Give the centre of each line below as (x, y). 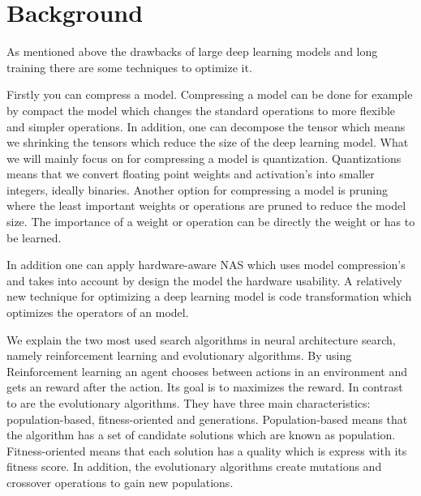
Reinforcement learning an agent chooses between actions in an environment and (207, 371)
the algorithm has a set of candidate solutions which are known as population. (201, 435)
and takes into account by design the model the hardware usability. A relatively (204, 280)
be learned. (34, 237)
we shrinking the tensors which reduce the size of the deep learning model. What (208, 142)
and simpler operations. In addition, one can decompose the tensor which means (206, 126)
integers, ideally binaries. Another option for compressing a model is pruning (198, 189)
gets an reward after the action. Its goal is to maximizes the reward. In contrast (205, 387)
